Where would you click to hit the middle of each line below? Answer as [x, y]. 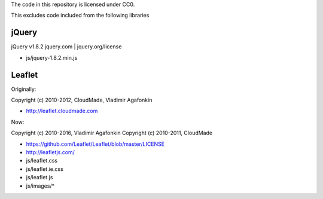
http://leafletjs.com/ [50, 152]
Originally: [24, 89]
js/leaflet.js [39, 177]
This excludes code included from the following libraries [80, 16]
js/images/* [40, 186]
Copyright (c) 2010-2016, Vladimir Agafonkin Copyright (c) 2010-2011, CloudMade [112, 133]
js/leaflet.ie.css [45, 169]
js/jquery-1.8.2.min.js [52, 57]
